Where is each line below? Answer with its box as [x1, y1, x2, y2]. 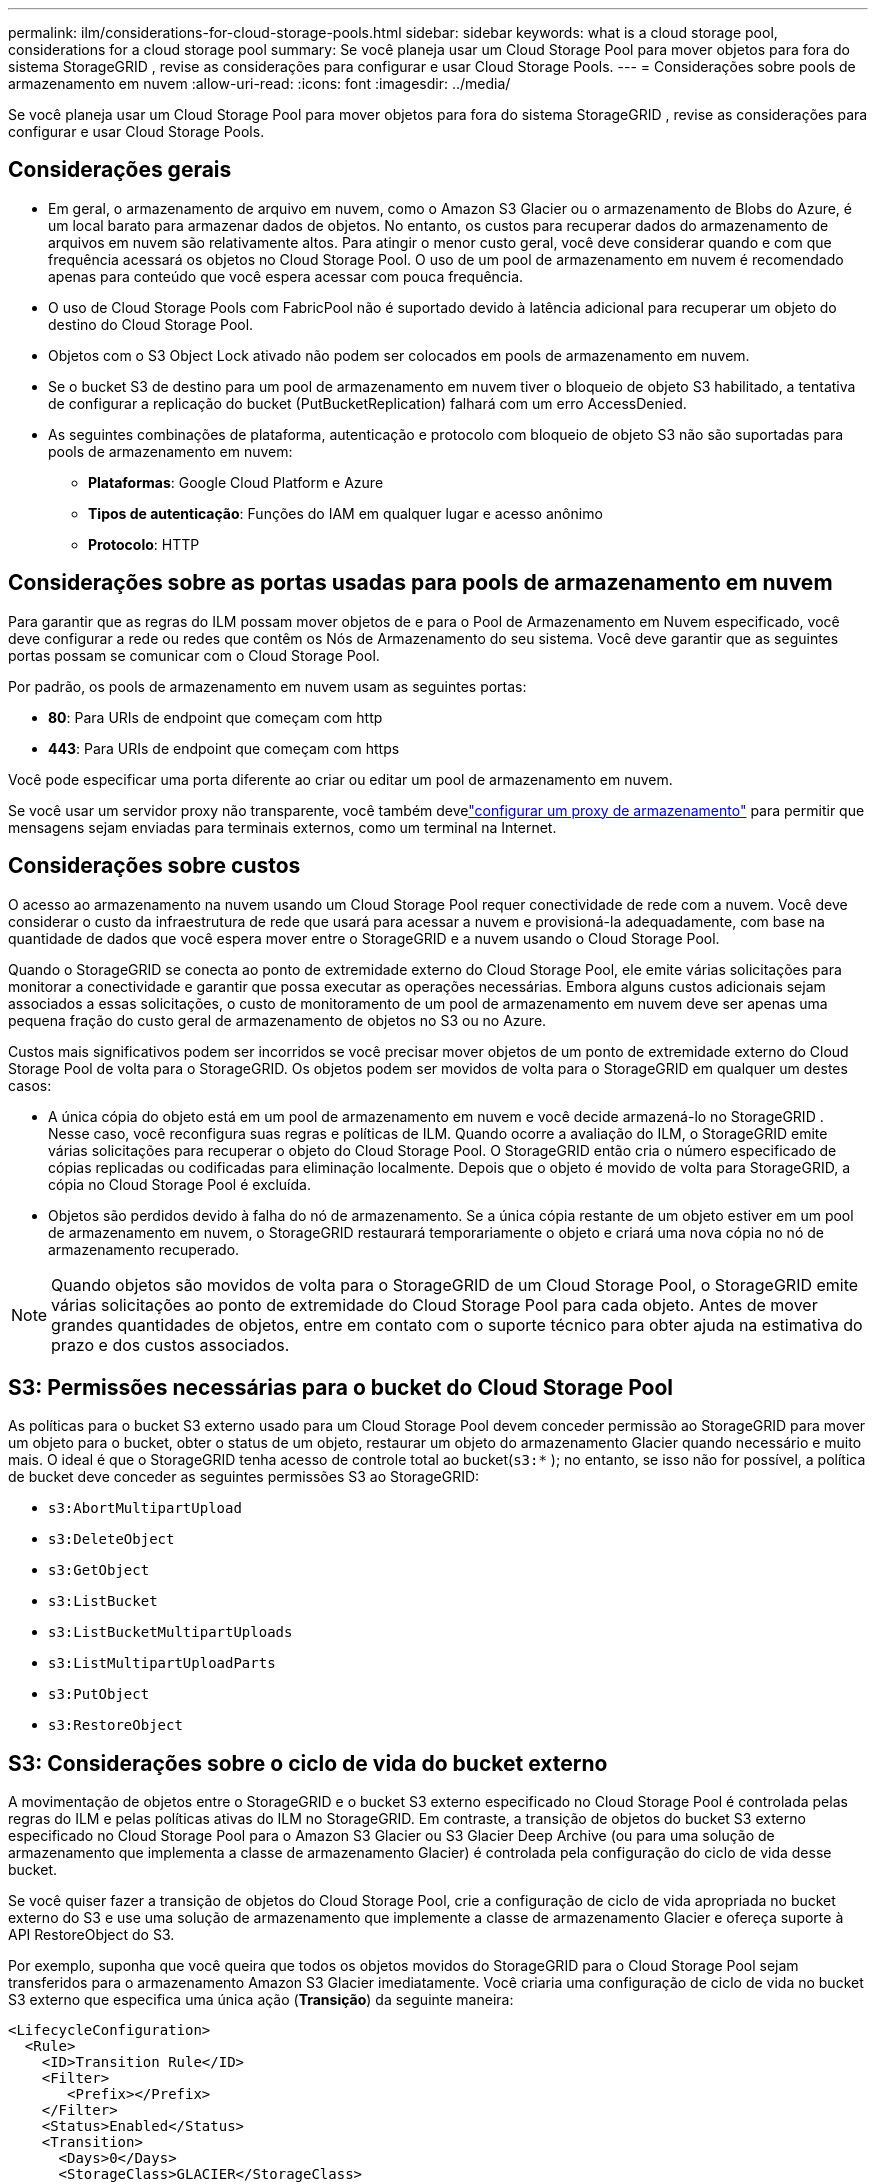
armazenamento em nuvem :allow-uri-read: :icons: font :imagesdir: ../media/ [8, 75, 511, 92]
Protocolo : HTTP [88, 535, 200, 553]
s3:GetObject [48, 1562, 150, 1579]
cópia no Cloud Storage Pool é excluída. [48, 1175, 311, 1193]
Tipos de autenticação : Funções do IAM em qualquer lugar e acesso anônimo [88, 504, 603, 522]
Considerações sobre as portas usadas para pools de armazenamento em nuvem [8, 570, 833, 596]
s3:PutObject [48, 1686, 150, 1703]
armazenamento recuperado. [48, 1240, 240, 1258]
